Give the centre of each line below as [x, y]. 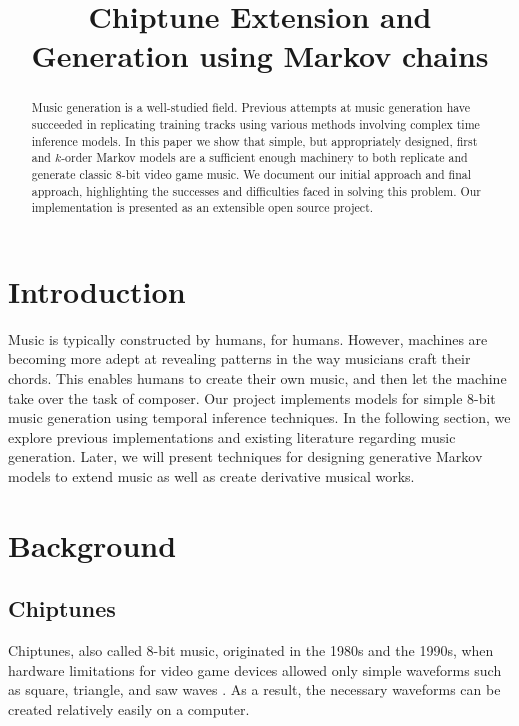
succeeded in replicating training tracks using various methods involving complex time [255, 124]
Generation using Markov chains [260, 55]
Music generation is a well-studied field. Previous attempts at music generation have [251, 107]
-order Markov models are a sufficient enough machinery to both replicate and [264, 157]
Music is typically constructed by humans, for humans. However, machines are [248, 338]
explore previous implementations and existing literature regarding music [232, 436]
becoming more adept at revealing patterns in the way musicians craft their [239, 358]
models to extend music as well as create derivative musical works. [211, 476]
